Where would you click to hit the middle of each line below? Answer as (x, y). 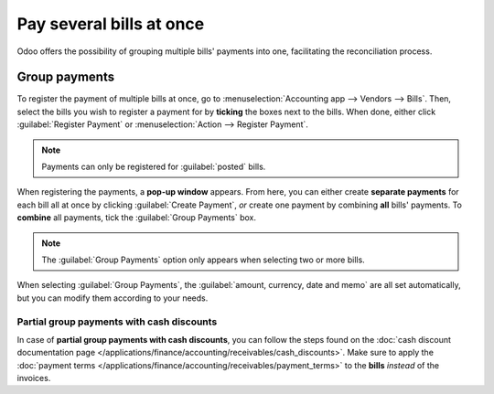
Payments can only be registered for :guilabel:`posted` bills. (154, 167)
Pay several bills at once (111, 24)
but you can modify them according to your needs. (113, 298)
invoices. (34, 378)
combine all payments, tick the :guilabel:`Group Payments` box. (136, 218)
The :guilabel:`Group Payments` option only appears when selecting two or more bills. (203, 260)
